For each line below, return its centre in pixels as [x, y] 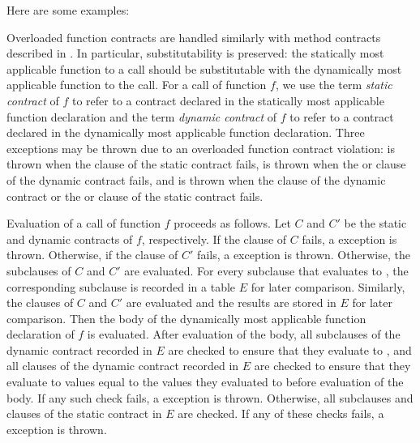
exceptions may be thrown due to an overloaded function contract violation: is [201, 148]
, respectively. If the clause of [214, 239]
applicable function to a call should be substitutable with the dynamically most [204, 68]
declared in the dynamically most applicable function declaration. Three [186, 132]
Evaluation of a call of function [84, 223]
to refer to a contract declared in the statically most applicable [228, 100]
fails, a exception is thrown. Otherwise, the [304, 255]
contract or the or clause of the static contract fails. [135, 196]
